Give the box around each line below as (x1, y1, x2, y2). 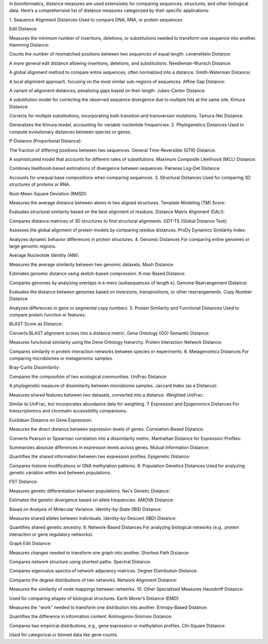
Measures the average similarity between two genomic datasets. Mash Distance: (9, 261, 175, 267)
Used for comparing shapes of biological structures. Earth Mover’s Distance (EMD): (9, 595, 180, 601)
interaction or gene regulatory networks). (9, 531, 94, 537)
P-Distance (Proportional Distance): (9, 138, 82, 144)
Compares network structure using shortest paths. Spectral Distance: (9, 559, 151, 564)
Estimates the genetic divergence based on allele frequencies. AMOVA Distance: (9, 497, 174, 503)
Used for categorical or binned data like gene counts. (9, 632, 119, 638)
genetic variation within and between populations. (9, 470, 112, 476)
